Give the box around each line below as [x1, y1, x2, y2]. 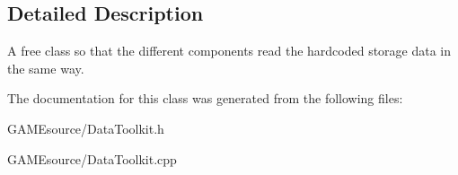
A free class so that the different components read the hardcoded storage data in [7, 41, 452, 60]
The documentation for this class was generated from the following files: [7, 89, 403, 108]
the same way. [7, 58, 84, 77]
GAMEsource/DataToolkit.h [7, 118, 164, 137]
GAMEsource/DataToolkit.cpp [7, 149, 177, 168]
